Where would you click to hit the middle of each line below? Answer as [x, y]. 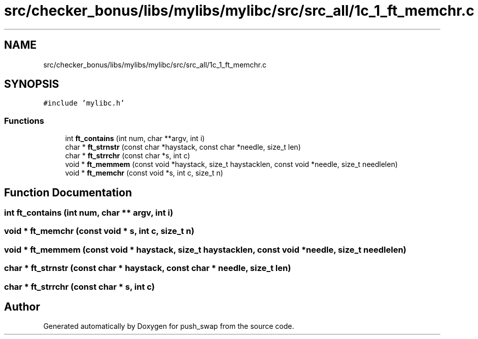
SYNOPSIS [32, 84]
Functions [24, 121]
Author [22, 307]
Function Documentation [68, 192]
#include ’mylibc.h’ [84, 103]
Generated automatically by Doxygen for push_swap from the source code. [169, 326]
